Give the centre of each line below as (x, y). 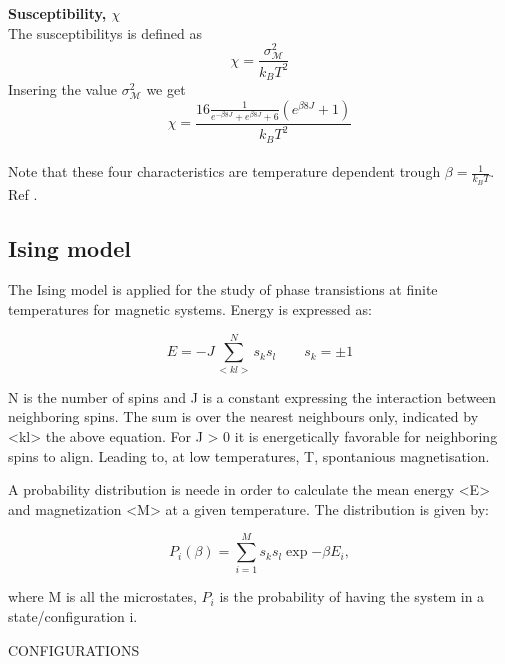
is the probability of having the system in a (352, 596)
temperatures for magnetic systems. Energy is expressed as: (190, 309)
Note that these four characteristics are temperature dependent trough (224, 171)
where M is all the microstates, (102, 596)
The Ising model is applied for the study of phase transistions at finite (223, 289)
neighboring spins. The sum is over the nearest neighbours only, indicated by (243, 416)
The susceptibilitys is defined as (105, 32)
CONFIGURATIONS (74, 649)
